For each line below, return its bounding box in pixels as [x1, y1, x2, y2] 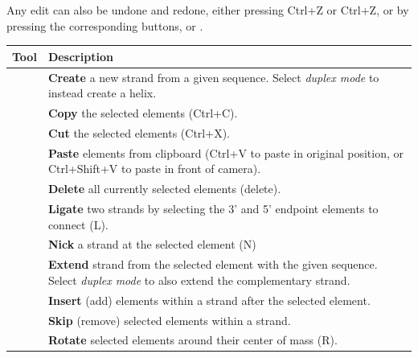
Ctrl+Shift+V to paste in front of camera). [47, 160, 261, 177]
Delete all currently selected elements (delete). [47, 180, 281, 197]
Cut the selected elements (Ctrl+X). [47, 124, 230, 141]
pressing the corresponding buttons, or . [6, 17, 203, 34]
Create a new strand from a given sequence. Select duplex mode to [47, 68, 379, 85]
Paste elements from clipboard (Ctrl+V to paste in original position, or [47, 144, 404, 161]
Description [47, 47, 113, 64]
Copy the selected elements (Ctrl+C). [47, 104, 238, 121]
